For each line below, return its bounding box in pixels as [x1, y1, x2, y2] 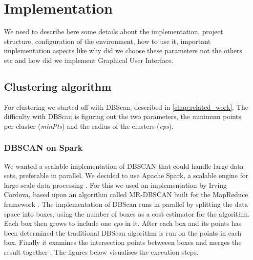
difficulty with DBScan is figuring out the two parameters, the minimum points [4, 111, 241, 121]
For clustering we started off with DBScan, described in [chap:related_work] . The [4, 101, 249, 112]
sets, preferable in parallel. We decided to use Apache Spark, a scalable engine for [4, 170, 249, 180]
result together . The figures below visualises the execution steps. [4, 247, 199, 257]
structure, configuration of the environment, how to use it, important [4, 36, 211, 46]
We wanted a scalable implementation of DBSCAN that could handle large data [4, 160, 244, 171]
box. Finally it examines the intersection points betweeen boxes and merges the [4, 237, 242, 247]
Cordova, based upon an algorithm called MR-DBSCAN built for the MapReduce [4, 189, 248, 200]
